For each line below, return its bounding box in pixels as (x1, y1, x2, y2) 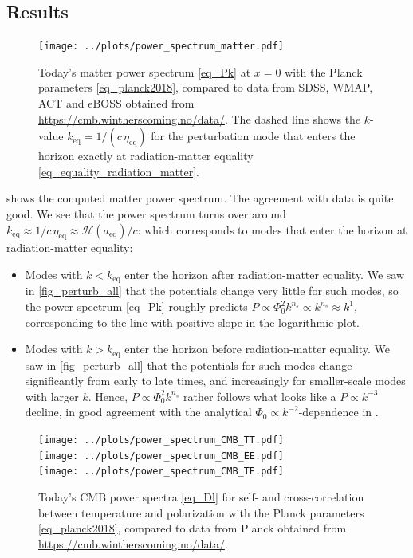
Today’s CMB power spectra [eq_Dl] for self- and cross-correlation (38, 489, 364, 505)
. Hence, (88, 387, 128, 404)
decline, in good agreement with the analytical (25, 403, 252, 420)
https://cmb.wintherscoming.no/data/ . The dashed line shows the (38, 110, 361, 127)
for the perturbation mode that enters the (151, 128, 356, 144)
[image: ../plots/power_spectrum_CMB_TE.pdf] (38, 466, 284, 477)
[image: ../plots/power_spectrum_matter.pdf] (38, 41, 284, 53)
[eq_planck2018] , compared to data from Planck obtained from (38, 520, 347, 536)
